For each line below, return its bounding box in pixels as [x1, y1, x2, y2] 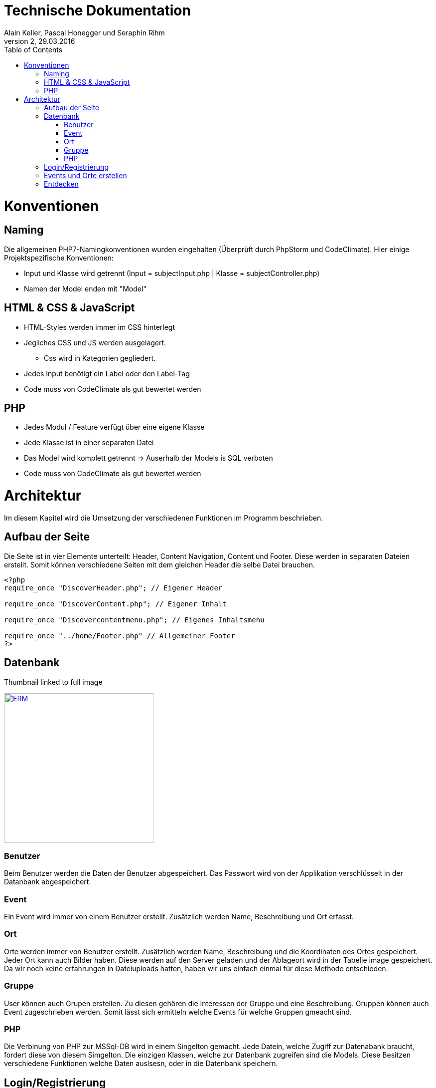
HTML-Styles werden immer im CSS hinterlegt [24, 322, 175, 331]
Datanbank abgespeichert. [4, 877, 91, 886]
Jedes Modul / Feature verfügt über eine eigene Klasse [24, 423, 205, 432]
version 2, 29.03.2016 [4, 36, 75, 45]
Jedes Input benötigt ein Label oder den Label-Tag [24, 369, 190, 378]
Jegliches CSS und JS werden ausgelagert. [24, 338, 166, 347]
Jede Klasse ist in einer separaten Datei [24, 438, 154, 447]
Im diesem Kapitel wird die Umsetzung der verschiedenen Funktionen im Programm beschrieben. [4, 513, 323, 522]
